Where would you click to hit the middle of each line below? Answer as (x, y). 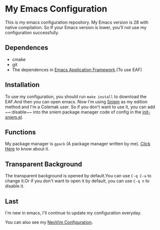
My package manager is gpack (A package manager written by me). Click (78, 144)
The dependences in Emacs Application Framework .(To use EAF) (77, 70)
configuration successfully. (32, 32)
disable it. (15, 186)
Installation (22, 85)
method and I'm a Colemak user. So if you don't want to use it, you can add (80, 107)
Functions (21, 132)
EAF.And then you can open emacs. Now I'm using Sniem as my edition (76, 101)
